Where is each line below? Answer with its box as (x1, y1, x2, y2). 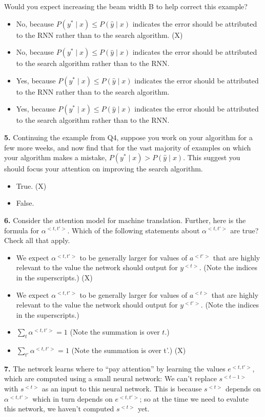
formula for (4, 225, 39, 235)
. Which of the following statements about (67, 225, 200, 235)
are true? (230, 225, 259, 235)
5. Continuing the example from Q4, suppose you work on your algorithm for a (4, 131, 253, 142)
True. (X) (16, 180, 47, 191)
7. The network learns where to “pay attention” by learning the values (4, 363, 226, 374)
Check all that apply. (4, 235, 70, 246)
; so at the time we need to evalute (139, 393, 249, 404)
